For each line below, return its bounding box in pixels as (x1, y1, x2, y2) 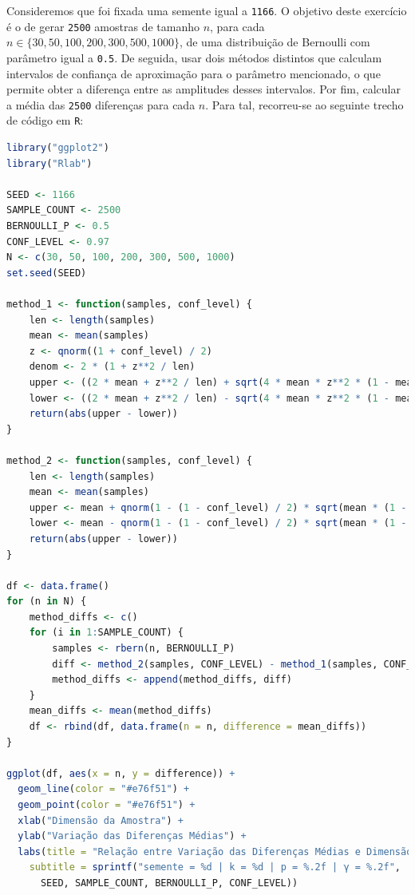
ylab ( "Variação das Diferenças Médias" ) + (18, 830, 247, 842)
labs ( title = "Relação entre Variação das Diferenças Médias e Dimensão (18, 845, 413, 857)
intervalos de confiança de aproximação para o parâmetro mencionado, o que (6, 65, 381, 81)
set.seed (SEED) (6, 267, 87, 279)
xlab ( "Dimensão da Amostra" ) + (18, 814, 184, 826)
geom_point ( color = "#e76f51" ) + (18, 799, 196, 810)
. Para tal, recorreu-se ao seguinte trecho (205, 96, 404, 113)
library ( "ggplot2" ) (6, 142, 109, 154)
